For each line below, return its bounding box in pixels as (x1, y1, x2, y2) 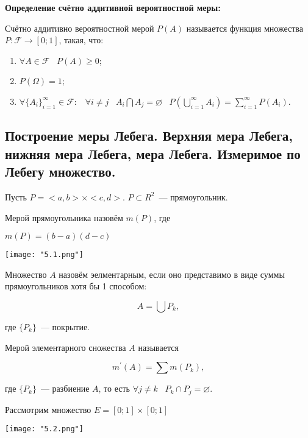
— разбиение (40, 382, 90, 395)
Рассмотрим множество (5, 403, 91, 415)
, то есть (98, 382, 130, 395)
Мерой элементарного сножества (5, 341, 126, 353)
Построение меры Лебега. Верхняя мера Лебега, (5, 126, 293, 145)
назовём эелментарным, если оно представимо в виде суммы (59, 267, 285, 280)
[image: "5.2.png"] (5, 425, 84, 434)
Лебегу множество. (5, 162, 116, 181)
